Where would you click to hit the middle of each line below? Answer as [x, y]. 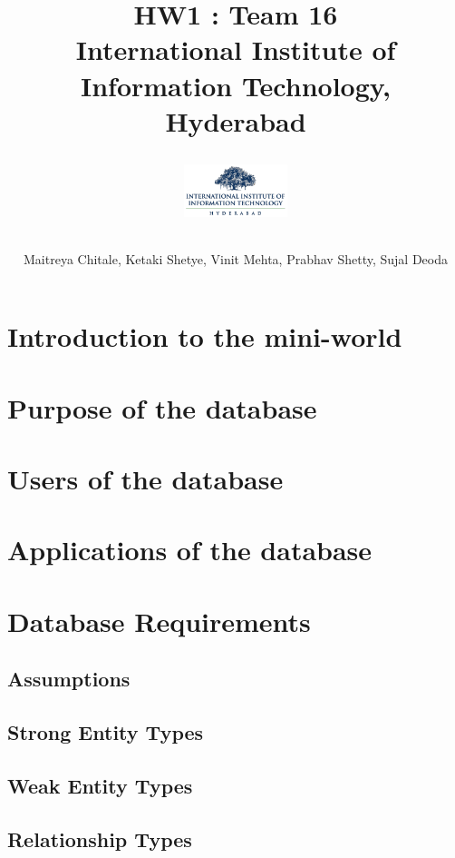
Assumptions [69, 679]
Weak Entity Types [100, 785]
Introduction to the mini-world [205, 336]
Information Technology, [236, 85]
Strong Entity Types [106, 732]
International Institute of [236, 49]
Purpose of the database [162, 407]
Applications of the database [190, 550]
